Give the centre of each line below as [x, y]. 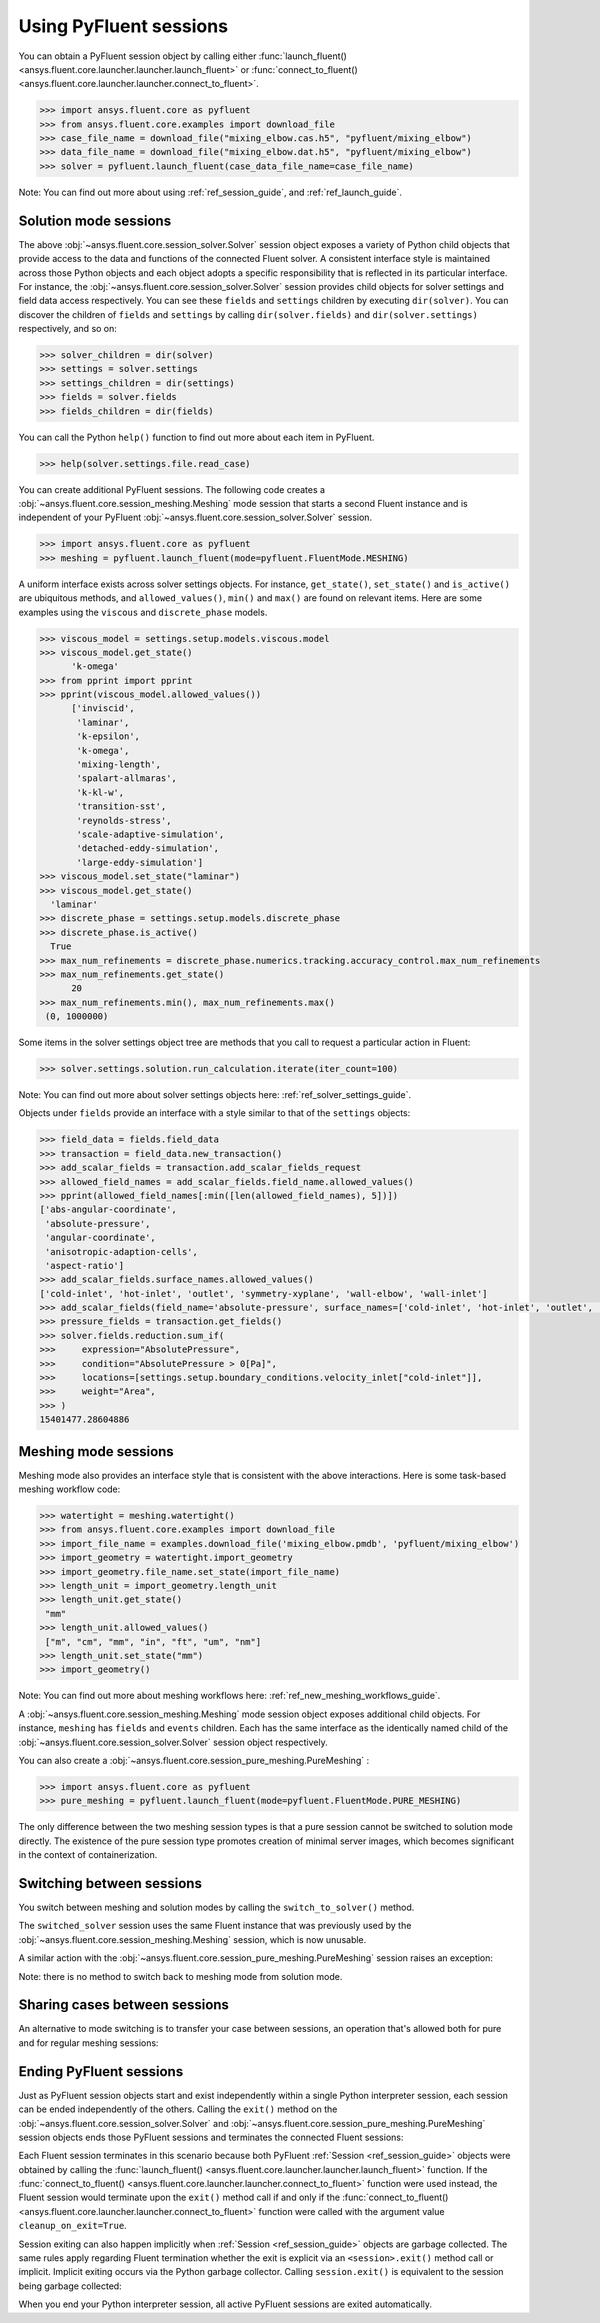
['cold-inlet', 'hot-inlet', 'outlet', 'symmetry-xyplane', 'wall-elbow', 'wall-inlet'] [264, 1293]
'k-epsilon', [108, 736]
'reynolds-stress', [124, 820]
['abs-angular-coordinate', [108, 1209]
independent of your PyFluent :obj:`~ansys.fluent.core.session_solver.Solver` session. [195, 517]
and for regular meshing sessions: [88, 2042]
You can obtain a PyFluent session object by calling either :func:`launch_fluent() [182, 56]
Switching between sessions [110, 1883]
